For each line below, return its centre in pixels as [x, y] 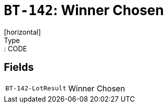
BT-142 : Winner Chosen [84, 10]
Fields [19, 67]
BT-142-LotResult [36, 88]
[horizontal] [22, 32]
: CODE [16, 48]
